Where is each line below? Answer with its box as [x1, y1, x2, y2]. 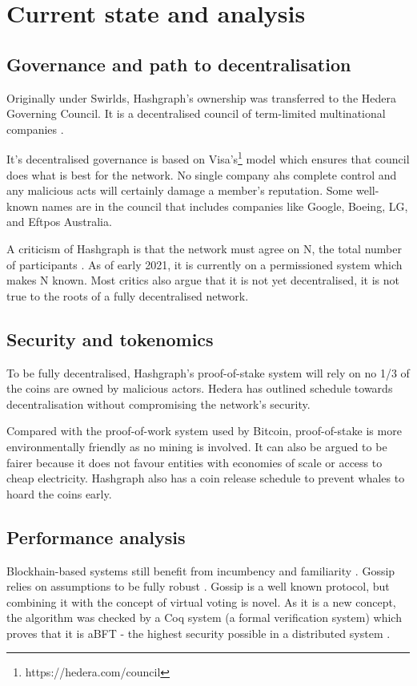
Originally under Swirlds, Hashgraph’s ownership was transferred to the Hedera [6, 89, 396, 106]
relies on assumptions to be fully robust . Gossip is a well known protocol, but [6, 578, 390, 595]
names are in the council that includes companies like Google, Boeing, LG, [42, 197, 408, 214]
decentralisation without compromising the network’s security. [6, 395, 311, 412]
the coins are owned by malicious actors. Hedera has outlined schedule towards [6, 380, 393, 397]
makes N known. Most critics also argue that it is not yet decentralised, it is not [6, 272, 399, 289]
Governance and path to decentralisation [6, 51, 351, 76]
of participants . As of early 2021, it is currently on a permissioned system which [6, 256, 403, 272]
